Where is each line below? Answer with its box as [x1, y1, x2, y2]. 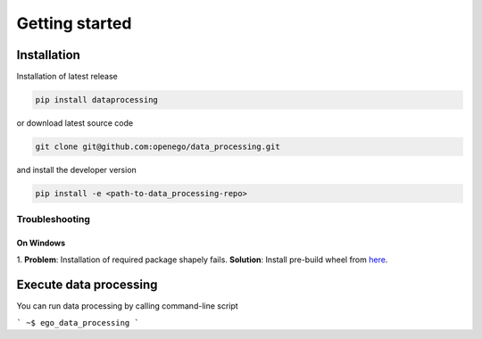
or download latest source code [16, 118, 134, 128]
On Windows [16, 237, 66, 249]
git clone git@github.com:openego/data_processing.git [35, 142, 280, 152]
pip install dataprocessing [35, 95, 158, 105]
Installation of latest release [16, 71, 118, 82]
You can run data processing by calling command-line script [16, 301, 238, 311]
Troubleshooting [16, 213, 91, 226]
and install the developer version [16, 165, 137, 175]
